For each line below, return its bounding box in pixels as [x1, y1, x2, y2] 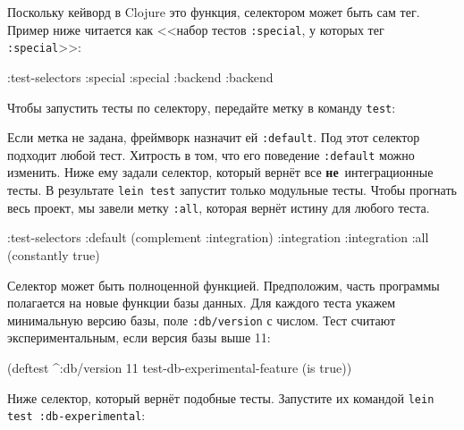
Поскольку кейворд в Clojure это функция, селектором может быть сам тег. [7, 3, 420, 21]
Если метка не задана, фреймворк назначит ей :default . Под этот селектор [7, 128, 420, 147]
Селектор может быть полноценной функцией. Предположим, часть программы [7, 275, 440, 294]
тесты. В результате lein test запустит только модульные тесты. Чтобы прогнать [7, 181, 457, 199]
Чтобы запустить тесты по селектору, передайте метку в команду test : [7, 97, 396, 116]
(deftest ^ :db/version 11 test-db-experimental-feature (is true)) [7, 358, 352, 376]
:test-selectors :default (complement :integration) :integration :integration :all [7, 228, 429, 247]
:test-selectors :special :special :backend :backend [7, 67, 274, 86]
